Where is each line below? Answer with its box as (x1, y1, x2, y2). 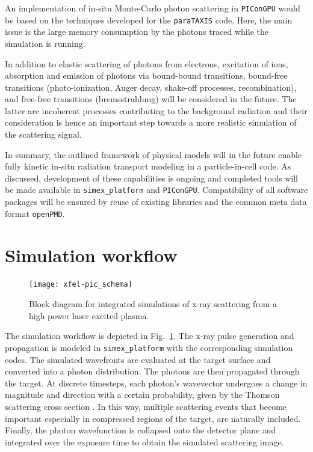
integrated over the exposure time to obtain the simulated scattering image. (5, 435, 284, 448)
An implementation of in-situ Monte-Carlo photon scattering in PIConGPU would (5, 2, 300, 14)
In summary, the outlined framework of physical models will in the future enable (5, 148, 302, 160)
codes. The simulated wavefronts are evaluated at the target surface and (5, 353, 271, 365)
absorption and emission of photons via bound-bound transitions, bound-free (5, 69, 288, 82)
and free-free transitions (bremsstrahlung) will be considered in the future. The (5, 93, 297, 105)
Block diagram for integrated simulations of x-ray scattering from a (29, 298, 277, 310)
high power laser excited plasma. (29, 309, 149, 322)
